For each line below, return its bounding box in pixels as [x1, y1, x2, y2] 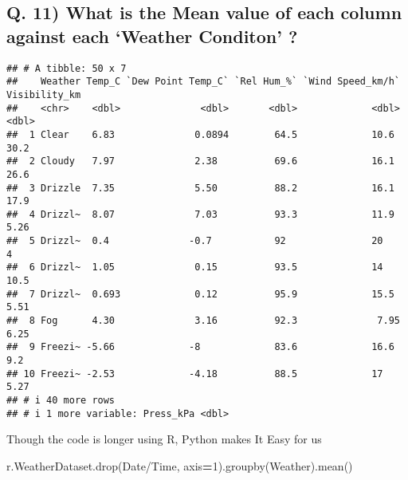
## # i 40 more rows [6, 395, 116, 406]
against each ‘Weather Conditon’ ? [6, 23, 298, 48]
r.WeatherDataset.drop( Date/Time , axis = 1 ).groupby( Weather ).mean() [6, 457, 353, 474]
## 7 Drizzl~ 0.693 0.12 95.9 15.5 [6, 288, 394, 300]
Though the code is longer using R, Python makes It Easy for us [6, 431, 322, 447]
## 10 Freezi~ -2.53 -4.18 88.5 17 [6, 368, 383, 380]
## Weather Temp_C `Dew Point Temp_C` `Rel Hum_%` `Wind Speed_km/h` [6, 76, 400, 88]
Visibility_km [6, 89, 81, 100]
